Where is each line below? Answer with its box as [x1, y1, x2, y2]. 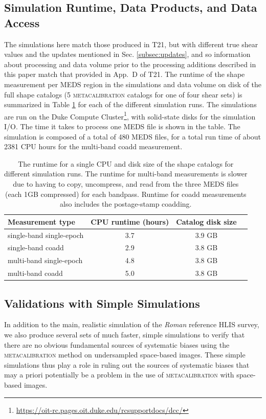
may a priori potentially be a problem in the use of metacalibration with [4, 369, 234, 380]
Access [4, 14, 40, 30]
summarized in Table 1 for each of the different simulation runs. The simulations [4, 99, 257, 110]
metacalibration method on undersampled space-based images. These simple [4, 349, 246, 360]
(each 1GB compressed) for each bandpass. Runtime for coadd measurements [5, 188, 247, 199]
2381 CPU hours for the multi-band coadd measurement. [4, 141, 183, 152]
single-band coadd [8, 242, 64, 253]
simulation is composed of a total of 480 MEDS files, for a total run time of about [4, 131, 261, 142]
